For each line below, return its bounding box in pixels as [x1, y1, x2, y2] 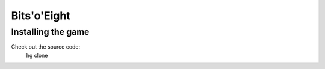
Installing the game [11, 26, 90, 37]
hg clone [26, 52, 48, 59]
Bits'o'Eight [11, 9, 70, 22]
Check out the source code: [11, 43, 81, 50]
